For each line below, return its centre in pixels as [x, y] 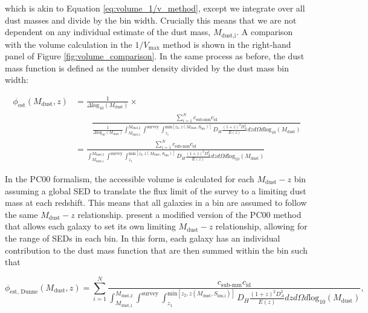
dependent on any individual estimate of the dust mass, [108, 32]
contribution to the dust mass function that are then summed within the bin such [156, 250]
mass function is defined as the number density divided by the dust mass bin [147, 68]
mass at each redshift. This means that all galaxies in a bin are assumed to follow [156, 203]
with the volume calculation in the [69, 44]
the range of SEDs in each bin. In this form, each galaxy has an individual [143, 238]
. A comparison [265, 32]
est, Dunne [24, 292]
